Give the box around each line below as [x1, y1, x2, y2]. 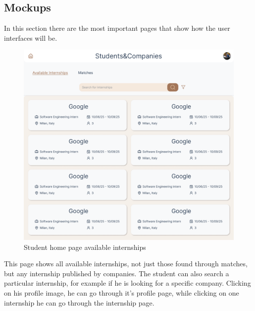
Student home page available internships [24, 241, 146, 252]
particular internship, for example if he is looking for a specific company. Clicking [4, 278, 251, 288]
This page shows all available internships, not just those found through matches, [4, 258, 248, 269]
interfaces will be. [4, 32, 57, 43]
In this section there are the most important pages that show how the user [4, 23, 230, 33]
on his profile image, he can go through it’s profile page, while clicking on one [4, 287, 239, 298]
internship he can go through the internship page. [4, 297, 154, 308]
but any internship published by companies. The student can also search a [4, 268, 229, 278]
